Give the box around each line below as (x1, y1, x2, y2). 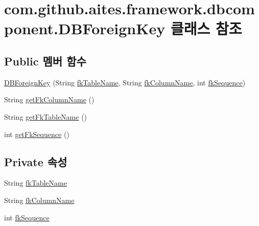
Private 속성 (4, 153, 67, 169)
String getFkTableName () (4, 111, 87, 122)
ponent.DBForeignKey (4, 18, 166, 39)
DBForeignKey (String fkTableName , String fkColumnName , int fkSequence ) (4, 77, 246, 87)
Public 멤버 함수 (4, 53, 86, 69)
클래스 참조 (170, 18, 242, 39)
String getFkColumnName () (4, 94, 95, 105)
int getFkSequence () (4, 128, 69, 139)
